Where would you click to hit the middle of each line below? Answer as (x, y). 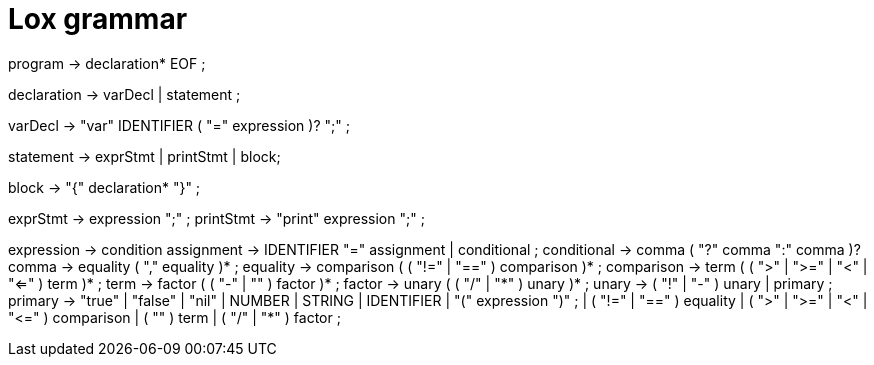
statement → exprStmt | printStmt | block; (144, 156)
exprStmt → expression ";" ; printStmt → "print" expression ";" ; (216, 218)
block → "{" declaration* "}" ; (104, 187)
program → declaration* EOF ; (107, 63)
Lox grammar (98, 19)
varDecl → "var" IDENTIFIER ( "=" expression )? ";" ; (179, 125)
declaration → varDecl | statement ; (124, 94)
